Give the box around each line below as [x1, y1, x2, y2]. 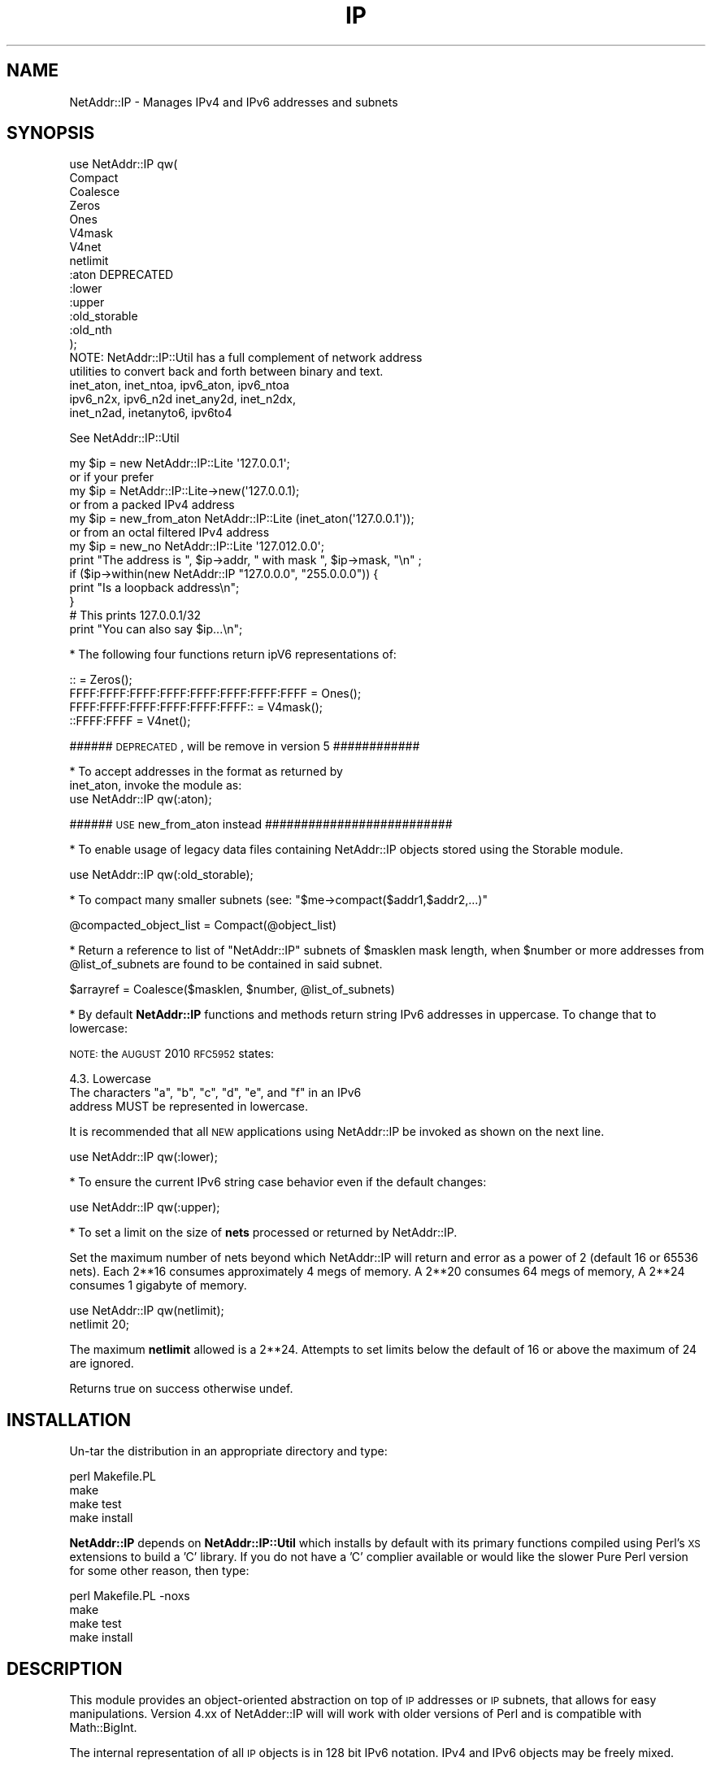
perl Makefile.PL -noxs [69, 1589, 190, 1603]
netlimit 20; [69, 1317, 129, 1332]
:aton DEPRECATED [69, 268, 174, 282]
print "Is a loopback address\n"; [69, 581, 240, 595]
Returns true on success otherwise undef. [69, 1381, 293, 1396]
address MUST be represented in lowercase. [69, 1099, 308, 1114]
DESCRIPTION [7, 1658, 123, 1679]
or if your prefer [69, 470, 154, 485]
